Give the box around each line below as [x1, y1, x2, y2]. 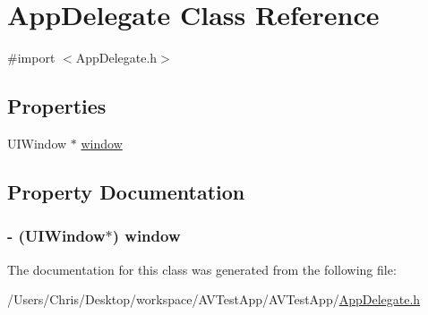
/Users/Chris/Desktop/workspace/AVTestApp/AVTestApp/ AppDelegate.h [7, 290, 421, 309]
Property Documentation [7, 177, 245, 205]
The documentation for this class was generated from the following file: [7, 260, 397, 278]
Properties [7, 92, 107, 120]
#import [7, 48, 56, 67]
